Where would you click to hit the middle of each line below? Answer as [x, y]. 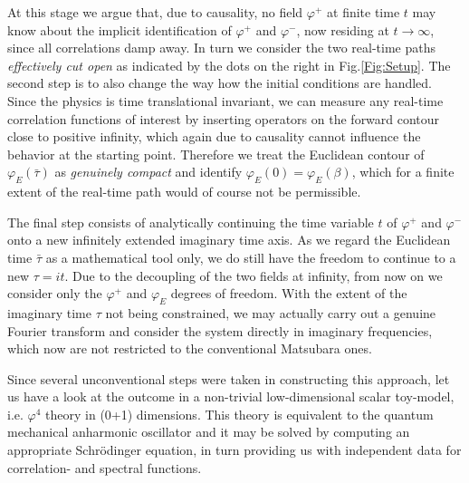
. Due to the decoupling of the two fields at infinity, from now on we [254, 275]
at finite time [364, 12]
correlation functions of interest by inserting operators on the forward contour [224, 118]
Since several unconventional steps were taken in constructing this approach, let [229, 378]
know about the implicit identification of [120, 29]
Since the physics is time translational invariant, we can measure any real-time [225, 100]
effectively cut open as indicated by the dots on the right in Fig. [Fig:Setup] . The [229, 65]
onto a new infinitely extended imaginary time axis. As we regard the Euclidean [229, 240]
